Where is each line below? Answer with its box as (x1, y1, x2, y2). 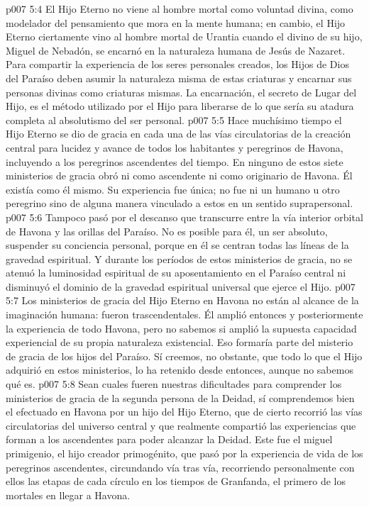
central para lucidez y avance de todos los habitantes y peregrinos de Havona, (6, 140, 343, 155)
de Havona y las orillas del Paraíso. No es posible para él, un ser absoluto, (6, 223, 328, 238)
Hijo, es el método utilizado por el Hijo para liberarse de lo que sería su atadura (6, 99, 354, 113)
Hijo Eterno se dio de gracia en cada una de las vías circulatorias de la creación (6, 126, 351, 141)
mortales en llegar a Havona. (6, 487, 131, 502)
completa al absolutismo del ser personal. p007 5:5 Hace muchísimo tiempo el (6, 112, 342, 127)
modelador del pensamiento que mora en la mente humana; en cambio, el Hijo (6, 15, 346, 30)
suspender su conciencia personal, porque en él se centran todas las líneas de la (6, 238, 349, 252)
